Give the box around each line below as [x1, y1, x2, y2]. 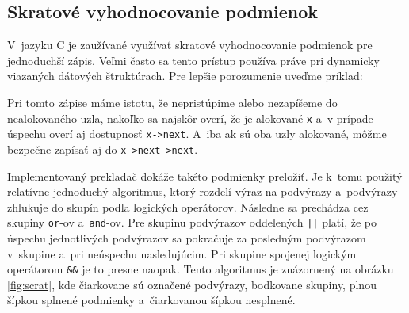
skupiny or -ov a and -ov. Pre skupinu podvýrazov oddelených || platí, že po [7, 214, 377, 231]
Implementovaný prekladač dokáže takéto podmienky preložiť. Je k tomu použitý [7, 167, 403, 184]
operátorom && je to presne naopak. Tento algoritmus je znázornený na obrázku [7, 261, 394, 277]
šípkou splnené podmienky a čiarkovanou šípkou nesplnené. [7, 292, 296, 308]
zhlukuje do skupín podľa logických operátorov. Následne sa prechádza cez [7, 198, 369, 215]
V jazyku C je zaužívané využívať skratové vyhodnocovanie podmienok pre [7, 36, 373, 53]
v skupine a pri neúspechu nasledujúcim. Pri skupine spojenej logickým [7, 245, 357, 261]
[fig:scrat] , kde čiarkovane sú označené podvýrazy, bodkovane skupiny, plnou [7, 276, 377, 292]
